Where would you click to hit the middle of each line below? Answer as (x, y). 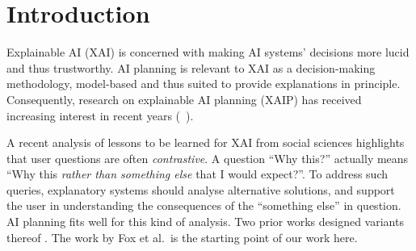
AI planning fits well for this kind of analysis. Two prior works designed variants (205, 222)
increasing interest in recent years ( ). (100, 115)
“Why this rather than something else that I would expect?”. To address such (197, 174)
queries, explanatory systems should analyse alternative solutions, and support (201, 189)
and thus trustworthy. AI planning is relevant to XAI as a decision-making (191, 67)
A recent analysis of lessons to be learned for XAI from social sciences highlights (206, 142)
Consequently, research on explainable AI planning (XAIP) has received (184, 99)
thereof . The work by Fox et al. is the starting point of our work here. (182, 237)
